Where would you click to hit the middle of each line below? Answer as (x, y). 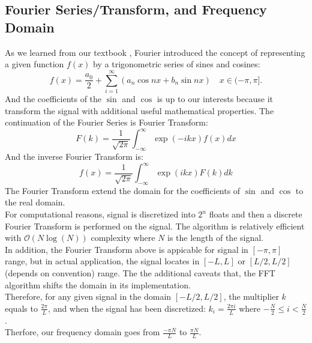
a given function (34, 64)
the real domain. (35, 202)
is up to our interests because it (215, 98)
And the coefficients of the (53, 98)
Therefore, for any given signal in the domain (88, 296)
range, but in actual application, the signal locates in (102, 261)
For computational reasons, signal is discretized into (100, 214)
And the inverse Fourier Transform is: (74, 156)
